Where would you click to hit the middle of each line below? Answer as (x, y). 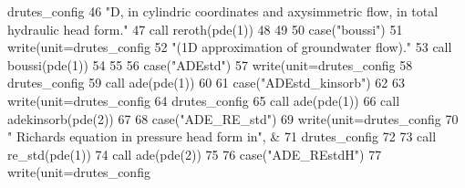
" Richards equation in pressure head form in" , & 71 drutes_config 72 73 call (222, 136)
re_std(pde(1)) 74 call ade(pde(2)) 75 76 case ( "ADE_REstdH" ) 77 (195, 154)
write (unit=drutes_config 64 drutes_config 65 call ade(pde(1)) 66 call (204, 100)
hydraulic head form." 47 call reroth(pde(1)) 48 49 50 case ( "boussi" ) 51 (205, 29)
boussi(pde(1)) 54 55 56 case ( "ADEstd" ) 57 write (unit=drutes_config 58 (210, 64)
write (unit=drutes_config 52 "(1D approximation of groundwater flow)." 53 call (230, 47)
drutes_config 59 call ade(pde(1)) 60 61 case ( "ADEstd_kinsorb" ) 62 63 (206, 83)
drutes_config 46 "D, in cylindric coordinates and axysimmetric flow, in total (223, 11)
